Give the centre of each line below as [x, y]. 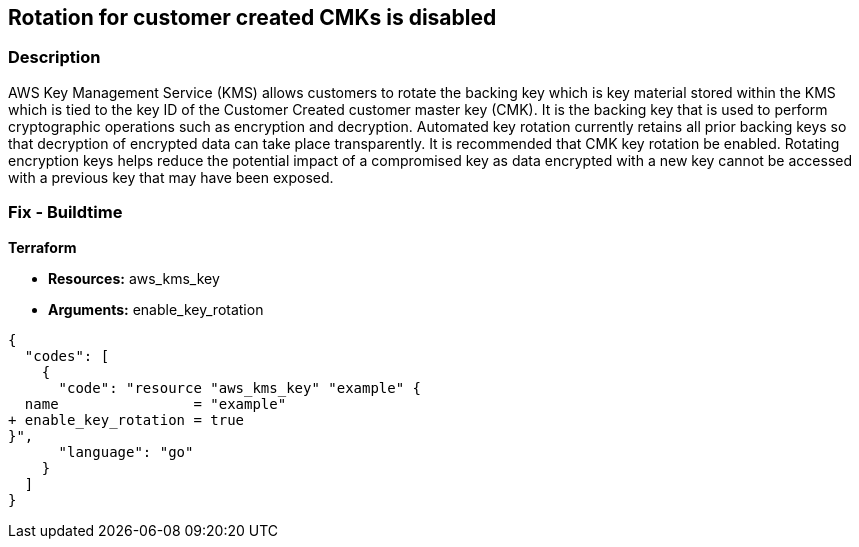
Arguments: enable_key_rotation [156, 309]
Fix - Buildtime [65, 212]
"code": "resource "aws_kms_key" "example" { [240, 387]
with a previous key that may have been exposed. [171, 177]
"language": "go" [126, 451]
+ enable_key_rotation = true [126, 419]
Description [54, 57]
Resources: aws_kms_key [134, 278]
